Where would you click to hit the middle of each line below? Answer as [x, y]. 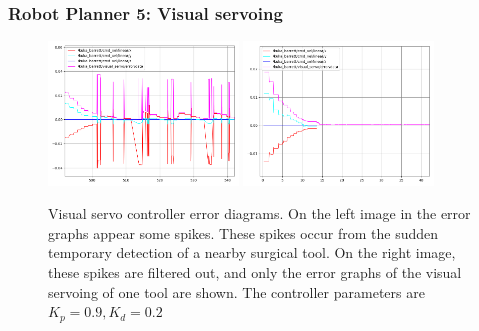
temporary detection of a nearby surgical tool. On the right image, [252, 252]
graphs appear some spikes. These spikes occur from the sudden [243, 232]
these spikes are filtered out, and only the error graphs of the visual [255, 272]
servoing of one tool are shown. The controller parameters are [236, 291]
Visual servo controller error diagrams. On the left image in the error [259, 213]
